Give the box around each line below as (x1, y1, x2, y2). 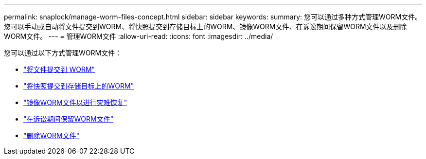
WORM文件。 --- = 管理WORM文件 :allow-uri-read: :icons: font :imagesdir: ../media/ (4, 32, 273, 40)
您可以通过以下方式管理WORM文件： (4, 49, 122, 57)
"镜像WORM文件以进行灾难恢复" (23, 98, 127, 106)
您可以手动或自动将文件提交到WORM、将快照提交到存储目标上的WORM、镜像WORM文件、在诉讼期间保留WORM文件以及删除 (4, 22, 407, 31)
